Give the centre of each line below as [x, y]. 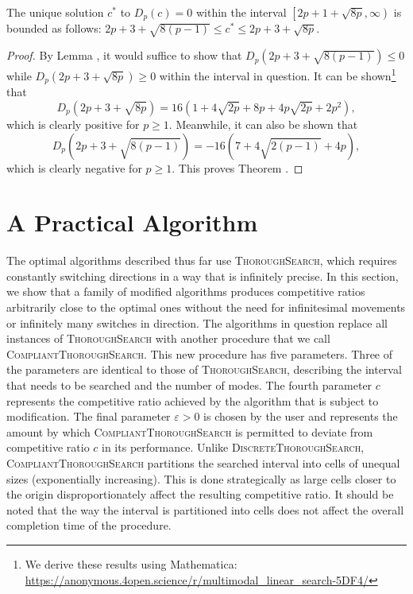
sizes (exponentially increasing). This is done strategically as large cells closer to [201, 478]
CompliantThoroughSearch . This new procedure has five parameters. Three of [200, 353]
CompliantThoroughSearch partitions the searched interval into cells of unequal [203, 462]
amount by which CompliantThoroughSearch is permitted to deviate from [190, 431]
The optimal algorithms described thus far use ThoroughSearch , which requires [202, 260]
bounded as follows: [54, 28]
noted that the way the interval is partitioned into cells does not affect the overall [205, 509]
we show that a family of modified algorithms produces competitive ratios [186, 291]
